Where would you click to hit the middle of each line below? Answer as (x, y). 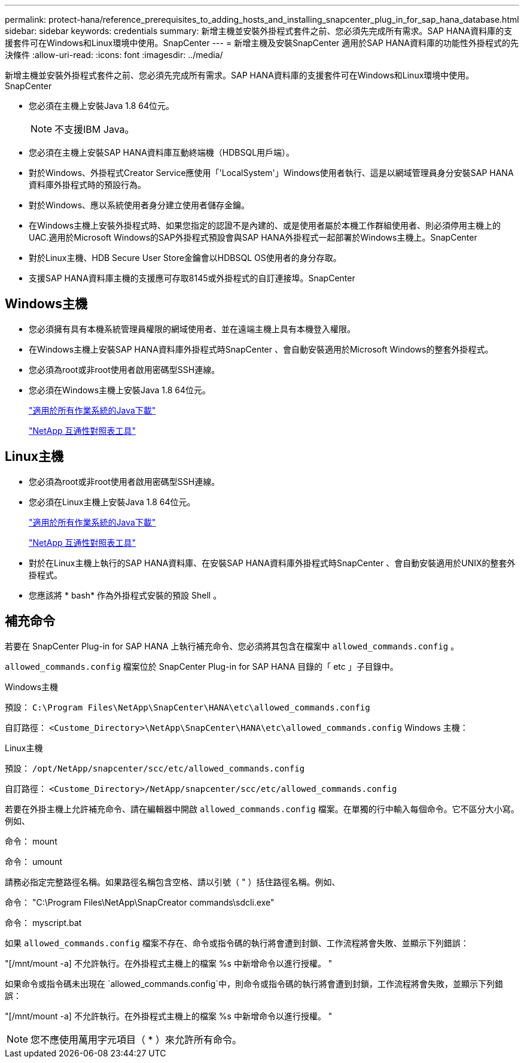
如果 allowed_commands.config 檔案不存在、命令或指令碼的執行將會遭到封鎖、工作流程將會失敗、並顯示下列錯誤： (237, 943)
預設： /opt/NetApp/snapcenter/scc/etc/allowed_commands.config (155, 768)
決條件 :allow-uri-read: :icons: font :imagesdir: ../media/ (114, 55)
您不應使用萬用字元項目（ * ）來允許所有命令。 (136, 1039)
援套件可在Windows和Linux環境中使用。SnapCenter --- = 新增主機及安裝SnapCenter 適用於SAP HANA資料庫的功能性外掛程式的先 (262, 43)
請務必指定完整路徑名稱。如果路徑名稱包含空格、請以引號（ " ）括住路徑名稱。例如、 (173, 882)
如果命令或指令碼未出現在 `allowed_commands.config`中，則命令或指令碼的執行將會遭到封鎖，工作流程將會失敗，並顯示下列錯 (254, 983)
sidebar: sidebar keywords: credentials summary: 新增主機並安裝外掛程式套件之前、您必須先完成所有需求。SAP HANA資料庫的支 (259, 31)
